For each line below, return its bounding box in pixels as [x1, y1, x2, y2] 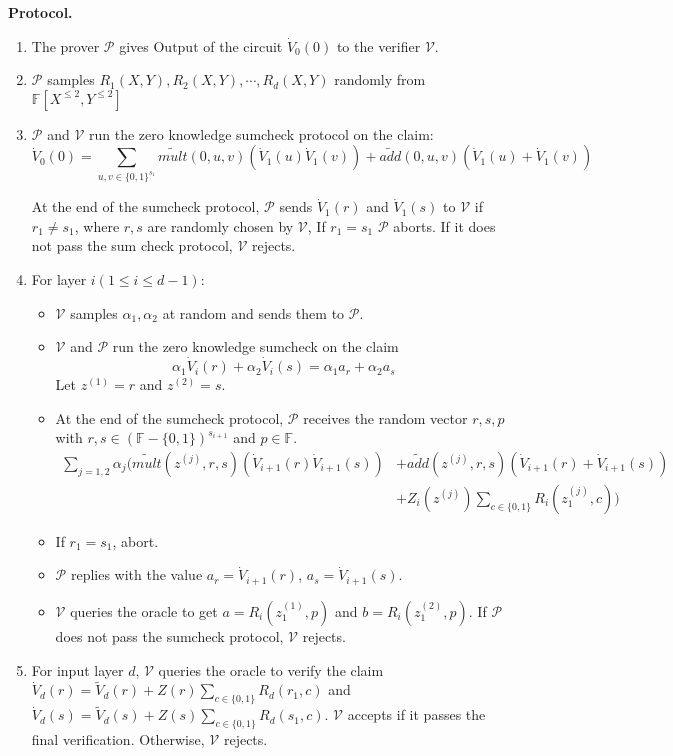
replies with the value [70, 564, 203, 585]
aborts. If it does [393, 215, 496, 236]
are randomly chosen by [147, 215, 294, 236]
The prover [31, 35, 100, 56]
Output [153, 40, 199, 55]
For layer [31, 269, 87, 290]
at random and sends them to [162, 302, 345, 323]
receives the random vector [303, 407, 468, 428]
